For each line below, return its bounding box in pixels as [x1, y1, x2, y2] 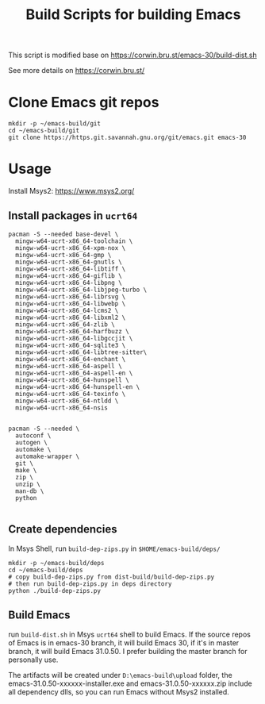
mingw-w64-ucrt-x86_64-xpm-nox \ [15, 244, 126, 252]
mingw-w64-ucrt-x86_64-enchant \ [15, 355, 126, 363]
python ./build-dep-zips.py [8, 587, 102, 594]
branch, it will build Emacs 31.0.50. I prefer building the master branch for [8, 646, 248, 656]
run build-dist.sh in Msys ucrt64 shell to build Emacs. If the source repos [8, 629, 252, 639]
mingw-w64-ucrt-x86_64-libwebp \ [15, 299, 126, 307]
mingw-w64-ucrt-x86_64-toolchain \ [15, 237, 133, 245]
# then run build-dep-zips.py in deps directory [8, 579, 172, 588]
